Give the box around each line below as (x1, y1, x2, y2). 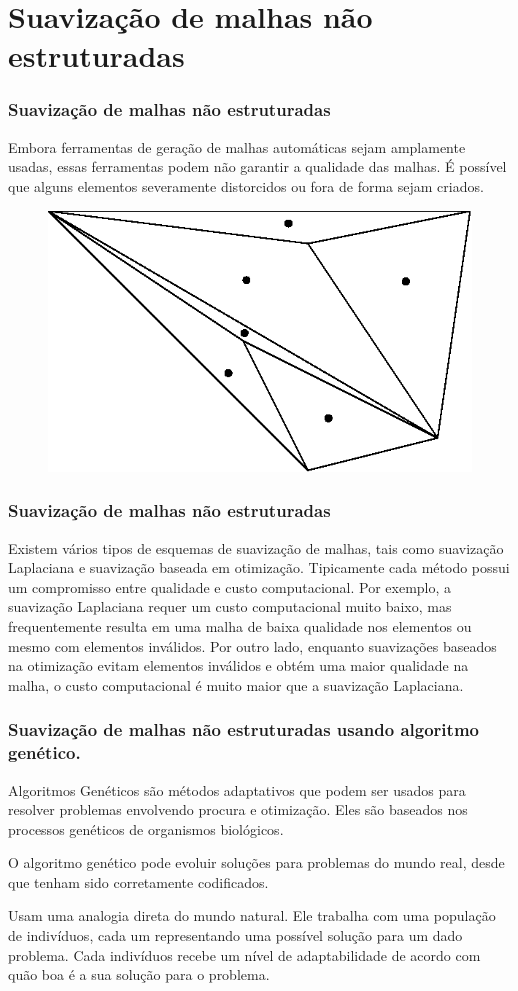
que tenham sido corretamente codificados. (8, 871, 269, 892)
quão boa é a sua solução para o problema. (8, 964, 270, 985)
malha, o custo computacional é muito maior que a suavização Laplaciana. (8, 674, 464, 695)
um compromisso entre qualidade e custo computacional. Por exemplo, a (8, 576, 452, 597)
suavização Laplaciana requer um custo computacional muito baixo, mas (8, 596, 452, 617)
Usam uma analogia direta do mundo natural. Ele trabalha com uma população (8, 905, 496, 926)
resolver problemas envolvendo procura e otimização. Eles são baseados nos (8, 799, 468, 820)
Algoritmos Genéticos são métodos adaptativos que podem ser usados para (8, 779, 466, 800)
